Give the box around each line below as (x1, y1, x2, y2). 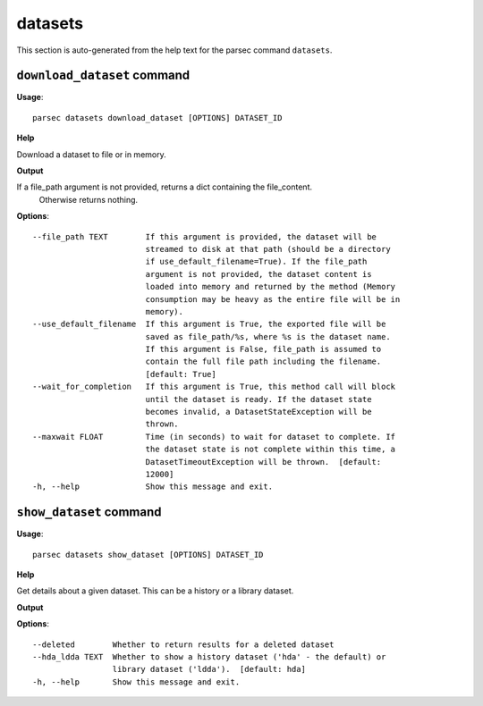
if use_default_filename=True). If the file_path (145, 256, 368, 267)
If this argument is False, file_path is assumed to (145, 344, 382, 355)
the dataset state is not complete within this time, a (145, 444, 396, 455)
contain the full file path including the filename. (145, 357, 382, 366)
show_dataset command (16, 505, 162, 520)
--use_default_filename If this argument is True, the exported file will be (32, 319, 386, 330)
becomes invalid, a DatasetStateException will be (145, 407, 372, 417)
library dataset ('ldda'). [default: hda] (112, 664, 306, 675)
